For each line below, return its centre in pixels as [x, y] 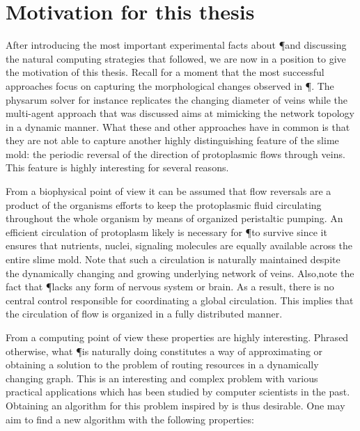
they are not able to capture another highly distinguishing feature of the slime [172, 140]
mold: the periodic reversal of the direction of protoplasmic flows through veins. [175, 154]
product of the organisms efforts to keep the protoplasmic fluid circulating [164, 204]
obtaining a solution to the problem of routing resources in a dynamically [162, 365]
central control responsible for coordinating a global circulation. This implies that [180, 300]
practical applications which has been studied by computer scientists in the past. [178, 392]
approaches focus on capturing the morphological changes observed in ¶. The [170, 85]
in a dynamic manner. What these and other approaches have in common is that [178, 126]
